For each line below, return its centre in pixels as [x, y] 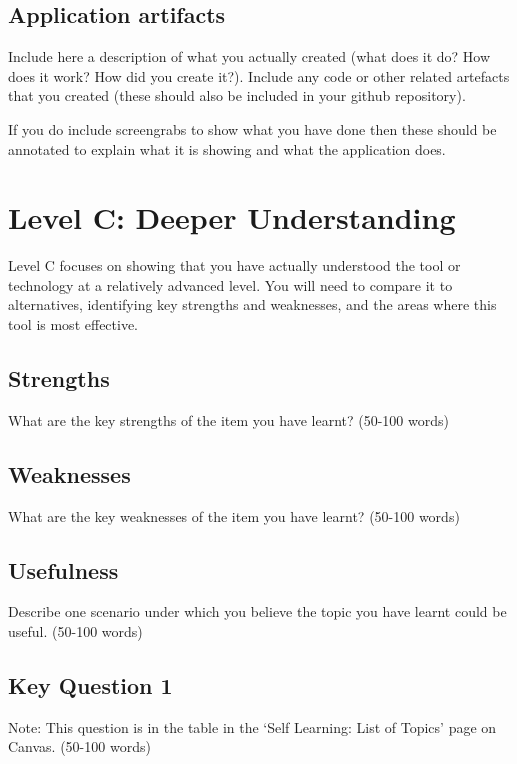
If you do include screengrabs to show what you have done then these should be [252, 128]
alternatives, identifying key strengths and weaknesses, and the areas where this [252, 304]
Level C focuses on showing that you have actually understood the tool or [234, 265]
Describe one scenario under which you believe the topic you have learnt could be [257, 611]
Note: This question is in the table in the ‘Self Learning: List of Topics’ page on [252, 726]
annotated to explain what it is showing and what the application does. [227, 148]
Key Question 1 [90, 685]
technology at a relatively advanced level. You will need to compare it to [230, 284]
